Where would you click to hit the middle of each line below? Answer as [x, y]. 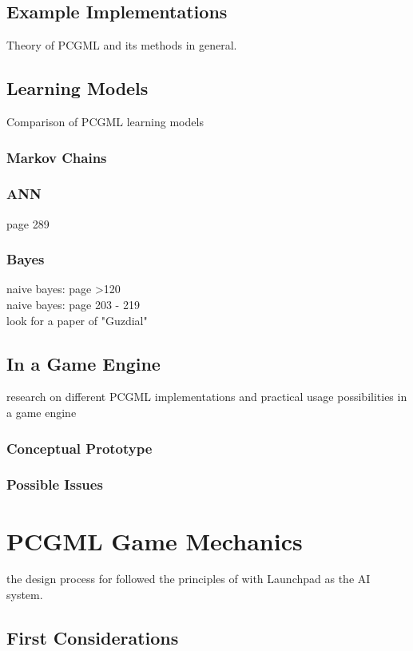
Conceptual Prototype [79, 448]
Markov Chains [57, 157]
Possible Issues [55, 484]
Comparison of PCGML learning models [105, 121]
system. [25, 595]
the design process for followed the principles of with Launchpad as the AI [189, 579]
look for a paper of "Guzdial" [77, 320]
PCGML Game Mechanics [155, 540]
